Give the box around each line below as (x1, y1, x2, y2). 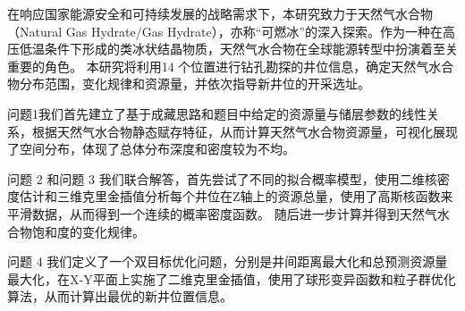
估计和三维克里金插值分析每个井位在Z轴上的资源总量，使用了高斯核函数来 (19, 187, 453, 206)
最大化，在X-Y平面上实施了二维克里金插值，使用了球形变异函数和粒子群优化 (7, 269, 456, 288)
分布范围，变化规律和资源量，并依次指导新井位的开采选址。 (19, 74, 370, 93)
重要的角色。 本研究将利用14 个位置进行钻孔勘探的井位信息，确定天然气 (7, 56, 429, 75)
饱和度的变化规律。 (31, 222, 145, 240)
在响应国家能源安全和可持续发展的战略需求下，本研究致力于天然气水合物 (7, 4, 433, 22)
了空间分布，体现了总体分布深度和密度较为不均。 (7, 139, 295, 158)
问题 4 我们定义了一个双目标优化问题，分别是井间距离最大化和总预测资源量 (7, 252, 448, 271)
